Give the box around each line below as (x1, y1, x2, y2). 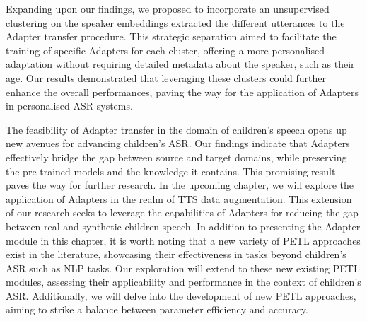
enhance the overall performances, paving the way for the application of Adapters (6, 84, 359, 99)
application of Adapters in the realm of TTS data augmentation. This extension (6, 191, 352, 206)
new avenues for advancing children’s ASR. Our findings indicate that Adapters (6, 136, 350, 151)
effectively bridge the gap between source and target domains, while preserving (6, 149, 347, 164)
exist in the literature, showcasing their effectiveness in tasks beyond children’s (6, 247, 346, 262)
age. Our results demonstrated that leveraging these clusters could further (6, 70, 327, 85)
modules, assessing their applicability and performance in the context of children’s (6, 274, 361, 289)
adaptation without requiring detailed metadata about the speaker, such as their (6, 57, 355, 71)
